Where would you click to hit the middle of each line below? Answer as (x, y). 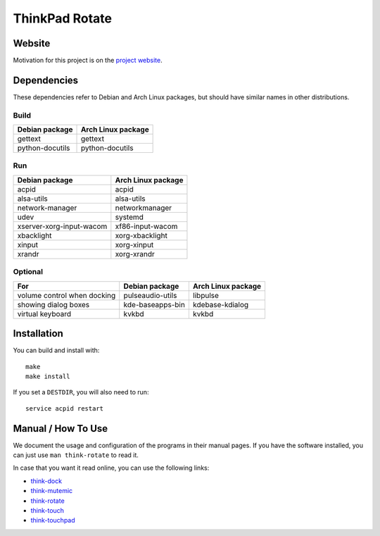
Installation (38, 334)
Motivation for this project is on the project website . (88, 61)
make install (48, 376)
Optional (28, 272)
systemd (129, 217)
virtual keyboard (44, 313)
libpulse (206, 295)
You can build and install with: (56, 350)
